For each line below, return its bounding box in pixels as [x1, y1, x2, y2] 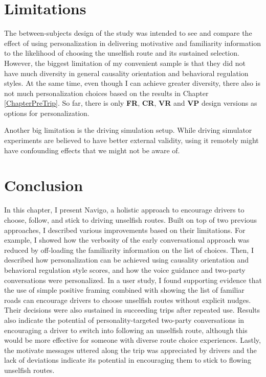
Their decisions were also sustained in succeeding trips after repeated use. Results [4, 304, 260, 315]
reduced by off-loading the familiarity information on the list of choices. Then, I [4, 244, 254, 255]
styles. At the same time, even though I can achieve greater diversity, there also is [4, 78, 261, 88]
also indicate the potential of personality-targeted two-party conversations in [4, 314, 245, 325]
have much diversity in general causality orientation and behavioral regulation [4, 67, 249, 78]
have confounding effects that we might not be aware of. [4, 145, 180, 155]
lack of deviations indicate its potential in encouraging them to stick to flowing [4, 355, 251, 365]
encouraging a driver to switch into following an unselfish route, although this [4, 324, 248, 335]
